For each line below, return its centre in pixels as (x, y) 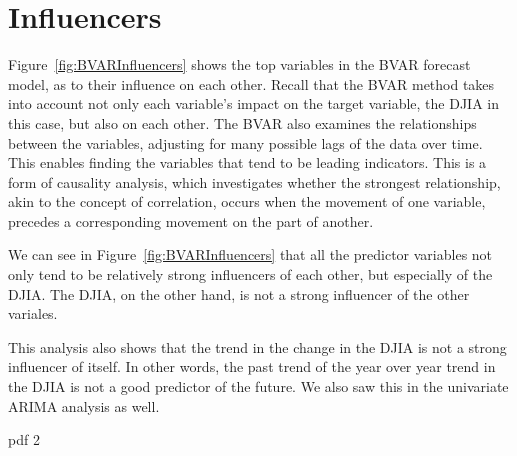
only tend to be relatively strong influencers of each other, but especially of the (250, 274)
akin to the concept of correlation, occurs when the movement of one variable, (247, 201)
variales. (33, 313)
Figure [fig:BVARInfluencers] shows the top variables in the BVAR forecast (239, 64)
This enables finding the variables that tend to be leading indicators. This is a (247, 162)
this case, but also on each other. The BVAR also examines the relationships (242, 122)
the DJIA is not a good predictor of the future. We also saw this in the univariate (258, 386)
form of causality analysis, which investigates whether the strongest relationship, (254, 181)
